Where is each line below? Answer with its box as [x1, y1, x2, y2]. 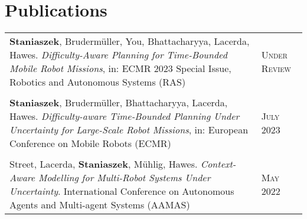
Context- [200, 157, 236, 171]
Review [261, 61, 291, 76]
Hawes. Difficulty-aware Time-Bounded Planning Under [9, 109, 240, 123]
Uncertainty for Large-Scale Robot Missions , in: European [9, 123, 249, 137]
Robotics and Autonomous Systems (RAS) [9, 75, 186, 89]
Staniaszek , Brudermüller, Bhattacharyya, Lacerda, [9, 96, 228, 110]
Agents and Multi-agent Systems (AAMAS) [9, 198, 190, 212]
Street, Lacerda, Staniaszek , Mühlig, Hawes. [9, 157, 198, 171]
